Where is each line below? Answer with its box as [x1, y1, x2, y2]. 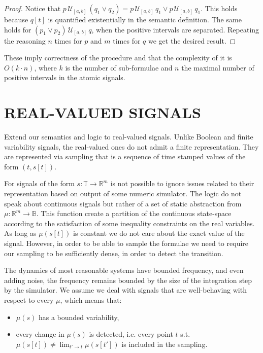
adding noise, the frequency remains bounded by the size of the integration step [4, 274, 252, 285]
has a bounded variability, [38, 311, 119, 322]
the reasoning [4, 35, 46, 46]
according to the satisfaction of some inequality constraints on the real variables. [4, 218, 255, 228]
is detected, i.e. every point [89, 329, 173, 339]
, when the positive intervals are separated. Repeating [91, 24, 259, 34]
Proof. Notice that [4, 3, 61, 13]
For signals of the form [4, 178, 75, 189]
